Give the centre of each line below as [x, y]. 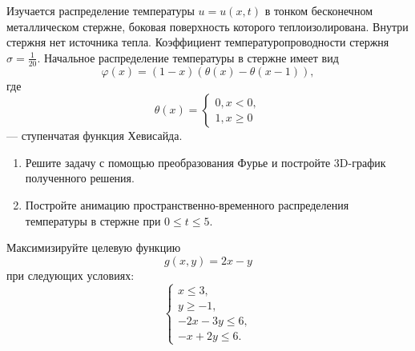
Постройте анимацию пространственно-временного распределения [187, 204]
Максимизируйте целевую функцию [94, 247]
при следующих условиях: [71, 275]
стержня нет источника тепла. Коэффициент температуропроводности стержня [198, 42]
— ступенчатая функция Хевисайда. [95, 136]
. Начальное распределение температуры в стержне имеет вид [188, 57]
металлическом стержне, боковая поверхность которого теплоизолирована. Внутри [207, 26]
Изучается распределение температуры [101, 10]
